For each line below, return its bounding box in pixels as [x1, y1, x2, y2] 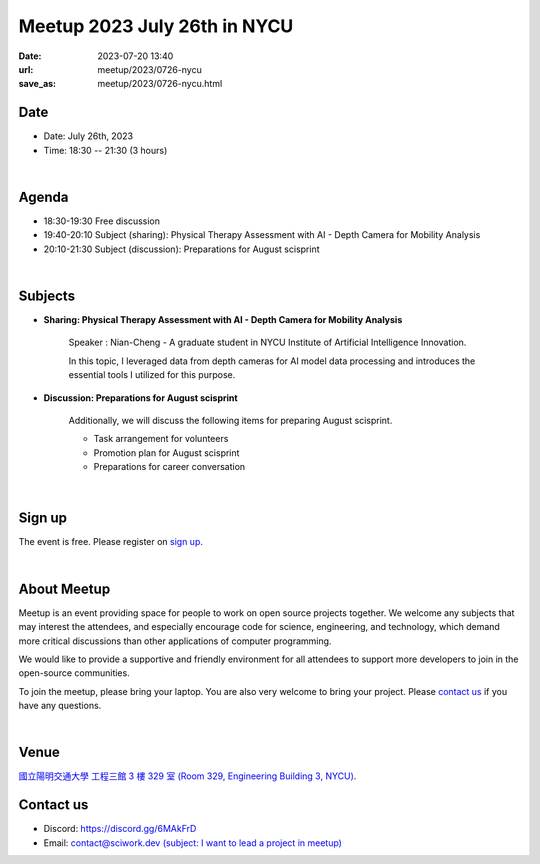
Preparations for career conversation [93, 461, 246, 473]
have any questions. [18, 700, 102, 712]
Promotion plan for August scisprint [93, 446, 240, 459]
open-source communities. [18, 667, 130, 679]
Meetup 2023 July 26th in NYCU [18, 15, 294, 37]
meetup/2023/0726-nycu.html [97, 78, 223, 90]
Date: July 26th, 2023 [43, 130, 134, 142]
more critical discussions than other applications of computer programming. [18, 635, 332, 647]
